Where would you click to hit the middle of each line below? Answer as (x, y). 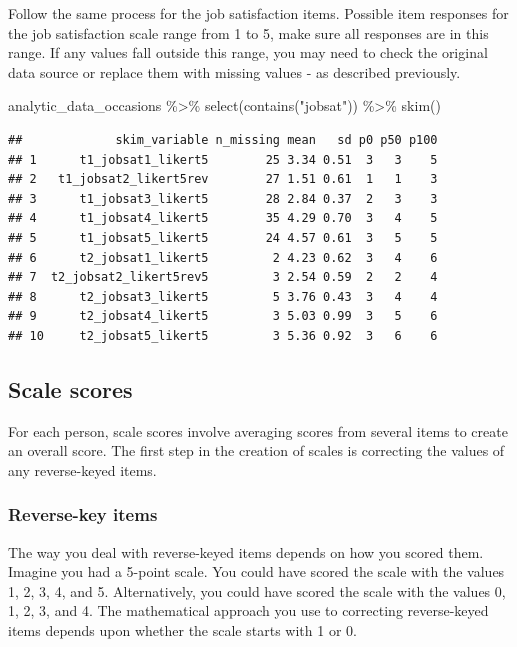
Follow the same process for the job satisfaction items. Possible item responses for (258, 13)
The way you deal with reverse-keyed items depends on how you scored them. (246, 551)
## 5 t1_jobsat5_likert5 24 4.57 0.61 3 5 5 (223, 237)
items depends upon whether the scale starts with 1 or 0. (182, 630)
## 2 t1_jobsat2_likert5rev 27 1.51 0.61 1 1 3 (223, 179)
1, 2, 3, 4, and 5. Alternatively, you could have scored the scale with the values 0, (257, 590)
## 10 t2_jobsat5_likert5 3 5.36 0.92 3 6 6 (223, 335)
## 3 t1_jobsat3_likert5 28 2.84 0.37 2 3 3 (223, 198)
